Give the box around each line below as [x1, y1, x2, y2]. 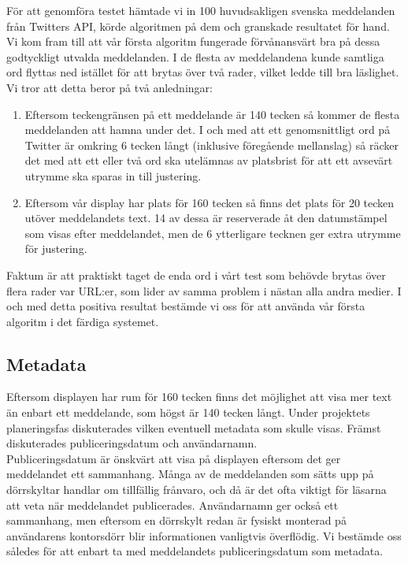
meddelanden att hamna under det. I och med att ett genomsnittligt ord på [24, 121, 391, 138]
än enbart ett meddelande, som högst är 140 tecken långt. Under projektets [6, 404, 370, 421]
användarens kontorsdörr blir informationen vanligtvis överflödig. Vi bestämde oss [6, 527, 402, 544]
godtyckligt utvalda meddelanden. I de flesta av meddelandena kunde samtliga [6, 48, 384, 65]
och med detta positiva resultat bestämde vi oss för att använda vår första [6, 298, 365, 314]
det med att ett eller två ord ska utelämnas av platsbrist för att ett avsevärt [24, 152, 393, 169]
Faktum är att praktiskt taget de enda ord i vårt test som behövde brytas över [6, 266, 386, 283]
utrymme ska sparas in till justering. [24, 167, 202, 184]
